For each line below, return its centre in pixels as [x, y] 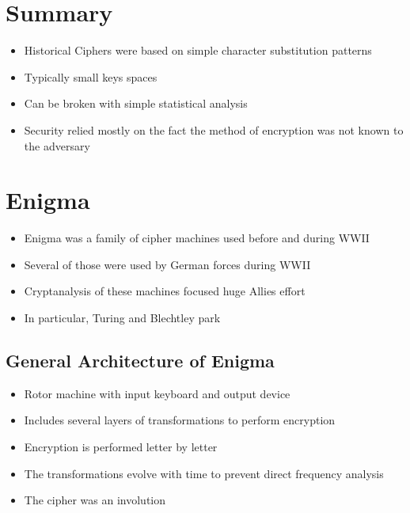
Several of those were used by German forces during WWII [167, 264]
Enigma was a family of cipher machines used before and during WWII [197, 238]
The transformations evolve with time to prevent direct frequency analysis [204, 473]
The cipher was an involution [95, 500]
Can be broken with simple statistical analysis [136, 103]
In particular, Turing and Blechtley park [122, 317]
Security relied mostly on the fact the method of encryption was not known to [214, 129]
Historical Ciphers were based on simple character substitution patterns [198, 50]
